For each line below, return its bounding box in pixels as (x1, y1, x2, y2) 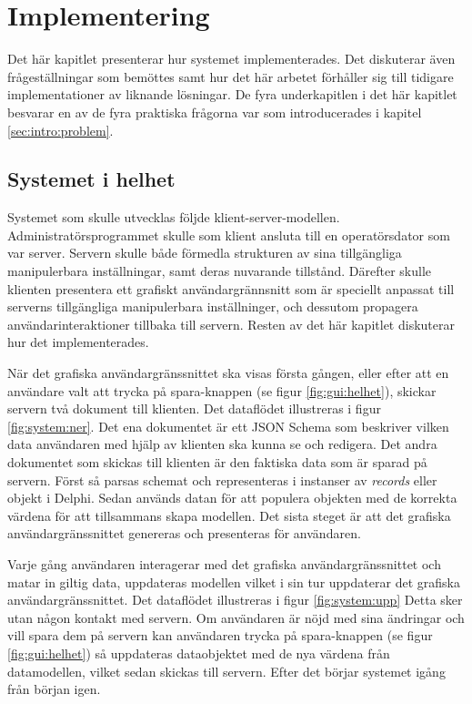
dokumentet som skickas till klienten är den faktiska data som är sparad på (7, 453, 427, 472)
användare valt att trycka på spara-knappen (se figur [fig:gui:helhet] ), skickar (7, 381, 437, 400)
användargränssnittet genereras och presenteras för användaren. (7, 524, 361, 543)
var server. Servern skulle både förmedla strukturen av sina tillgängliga (7, 243, 402, 262)
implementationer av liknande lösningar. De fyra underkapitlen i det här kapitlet (7, 85, 457, 104)
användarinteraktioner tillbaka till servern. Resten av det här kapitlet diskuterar (7, 314, 455, 333)
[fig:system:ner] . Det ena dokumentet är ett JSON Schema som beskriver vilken (7, 416, 449, 435)
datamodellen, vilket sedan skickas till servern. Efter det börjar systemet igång (7, 661, 446, 680)
